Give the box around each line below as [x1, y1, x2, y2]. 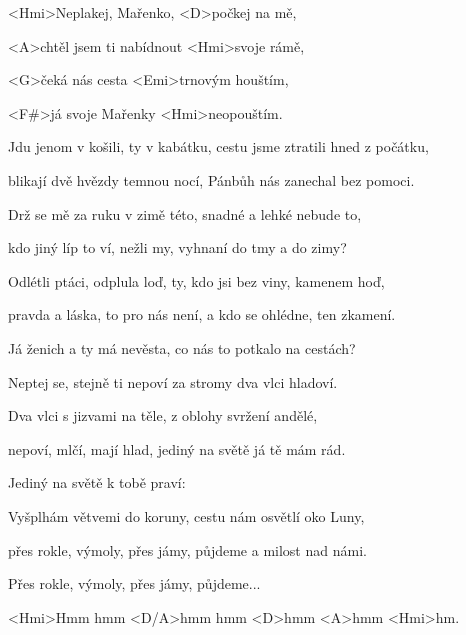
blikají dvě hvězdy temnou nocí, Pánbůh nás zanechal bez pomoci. [8, 169, 415, 190]
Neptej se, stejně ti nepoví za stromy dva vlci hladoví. [8, 371, 338, 392]
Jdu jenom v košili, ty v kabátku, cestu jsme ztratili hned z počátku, [8, 136, 429, 157]
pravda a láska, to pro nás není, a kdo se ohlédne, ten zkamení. [8, 304, 396, 325]
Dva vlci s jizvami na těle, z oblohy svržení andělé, [8, 405, 318, 426]
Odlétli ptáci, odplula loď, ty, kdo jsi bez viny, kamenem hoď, [8, 270, 385, 291]
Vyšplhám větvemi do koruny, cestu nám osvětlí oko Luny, [8, 505, 365, 526]
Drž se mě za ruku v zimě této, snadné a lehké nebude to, [8, 203, 362, 224]
